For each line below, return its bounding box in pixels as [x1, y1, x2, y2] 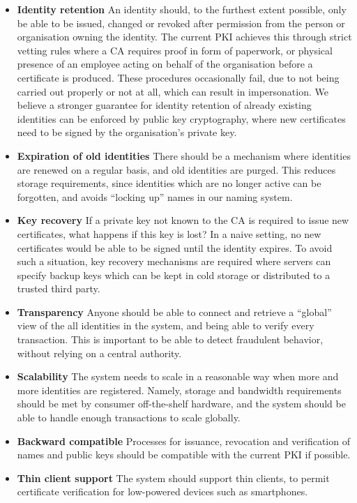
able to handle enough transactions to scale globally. [17, 410, 241, 425]
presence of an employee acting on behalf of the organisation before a [17, 57, 313, 71]
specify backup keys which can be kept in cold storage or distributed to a [17, 267, 331, 282]
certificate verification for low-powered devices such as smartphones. [17, 484, 308, 499]
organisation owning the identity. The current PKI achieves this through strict [17, 29, 352, 44]
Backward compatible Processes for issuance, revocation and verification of [17, 433, 350, 448]
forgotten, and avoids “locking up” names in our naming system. [17, 189, 293, 204]
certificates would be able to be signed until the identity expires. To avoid [17, 240, 333, 255]
